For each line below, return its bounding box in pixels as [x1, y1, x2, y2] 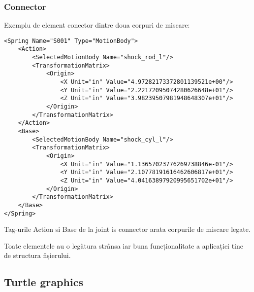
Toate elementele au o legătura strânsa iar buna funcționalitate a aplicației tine [4, 240, 243, 251]
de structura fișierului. [4, 250, 71, 260]
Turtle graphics [4, 274, 83, 290]
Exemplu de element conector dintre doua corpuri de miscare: [4, 20, 190, 30]
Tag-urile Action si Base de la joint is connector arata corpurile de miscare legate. [4, 224, 251, 234]
